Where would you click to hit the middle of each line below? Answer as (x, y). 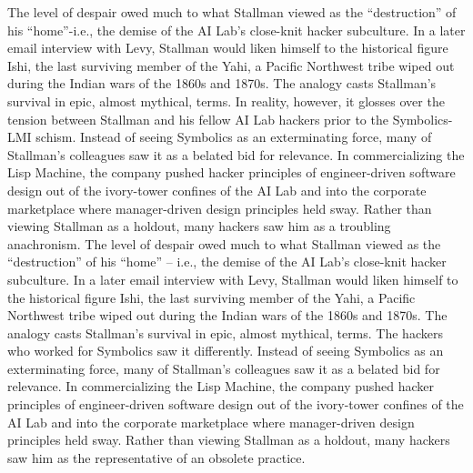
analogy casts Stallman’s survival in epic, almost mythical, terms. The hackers (225, 332)
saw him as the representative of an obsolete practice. (156, 457)
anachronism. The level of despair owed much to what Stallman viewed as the (224, 243)
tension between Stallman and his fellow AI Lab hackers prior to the (198, 119)
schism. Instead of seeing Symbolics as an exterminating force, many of (234, 137)
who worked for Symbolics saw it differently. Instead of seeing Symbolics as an (226, 351)
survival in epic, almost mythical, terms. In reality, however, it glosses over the (226, 101)
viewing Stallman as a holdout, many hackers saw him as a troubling (199, 226)
